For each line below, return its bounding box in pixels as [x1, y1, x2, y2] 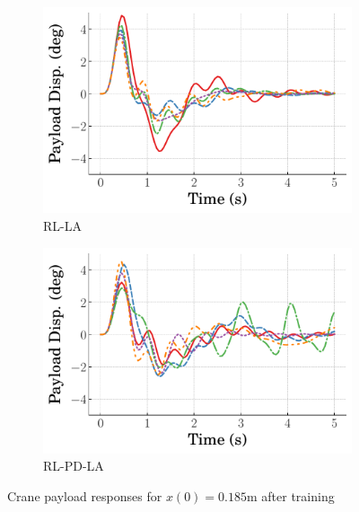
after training [261, 487, 335, 506]
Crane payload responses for [7, 487, 162, 506]
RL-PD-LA [43, 456, 104, 475]
